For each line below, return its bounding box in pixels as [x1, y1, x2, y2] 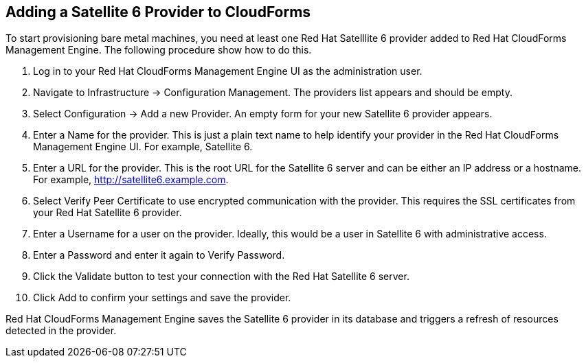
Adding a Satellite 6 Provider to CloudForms [5, 3, 311, 21]
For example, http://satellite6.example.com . [33, 174, 229, 186]
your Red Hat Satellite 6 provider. [33, 207, 182, 219]
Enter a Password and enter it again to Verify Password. [33, 249, 285, 261]
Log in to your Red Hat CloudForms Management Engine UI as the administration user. [33, 65, 422, 78]
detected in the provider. [5, 325, 117, 337]
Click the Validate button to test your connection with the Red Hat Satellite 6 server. [33, 270, 409, 283]
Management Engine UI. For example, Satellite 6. [33, 141, 253, 153]
